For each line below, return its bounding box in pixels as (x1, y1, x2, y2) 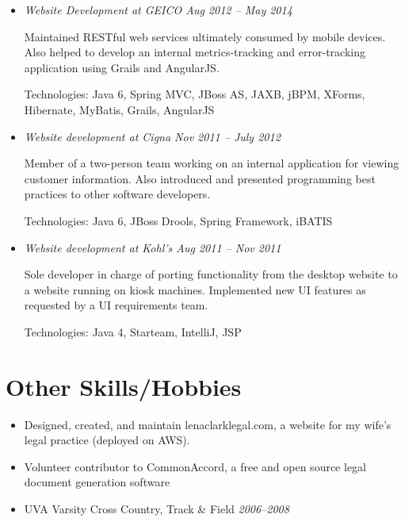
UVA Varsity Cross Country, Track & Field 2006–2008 (24, 501, 289, 516)
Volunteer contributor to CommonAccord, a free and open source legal (24, 458, 366, 474)
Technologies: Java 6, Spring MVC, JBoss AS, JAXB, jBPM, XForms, (24, 86, 365, 102)
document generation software (24, 474, 170, 490)
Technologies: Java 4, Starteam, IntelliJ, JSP (24, 323, 242, 340)
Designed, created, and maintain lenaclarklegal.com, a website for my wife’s (24, 416, 392, 432)
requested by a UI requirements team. (24, 297, 208, 313)
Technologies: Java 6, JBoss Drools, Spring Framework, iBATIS (24, 212, 333, 228)
